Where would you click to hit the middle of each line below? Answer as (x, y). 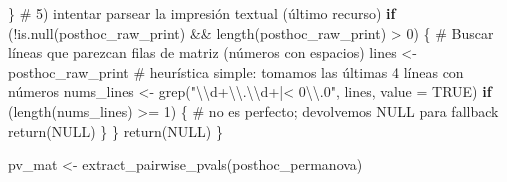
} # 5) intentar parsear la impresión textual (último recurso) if (202, 13)
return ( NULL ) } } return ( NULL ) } (115, 130)
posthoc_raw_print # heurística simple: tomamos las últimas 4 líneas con (236, 71)
